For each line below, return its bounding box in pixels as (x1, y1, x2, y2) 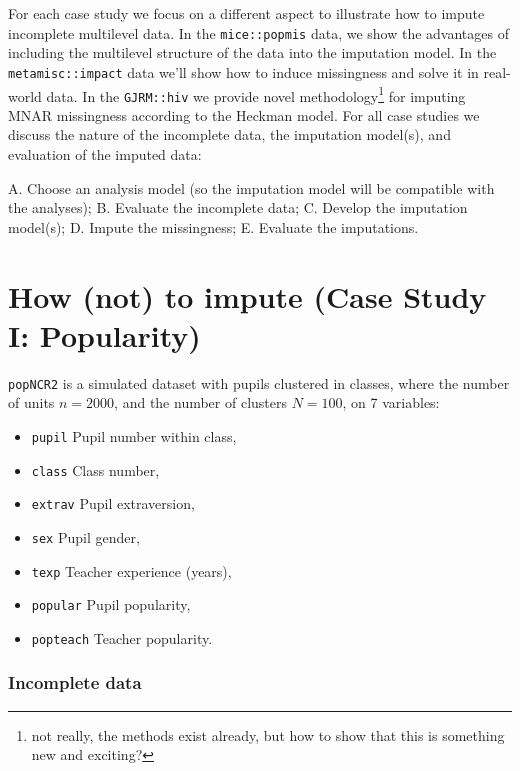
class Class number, (31, 459, 160, 480)
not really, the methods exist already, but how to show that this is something (31, 724, 505, 745)
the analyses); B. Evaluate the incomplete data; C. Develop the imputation (8, 197, 468, 218)
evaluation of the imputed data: (8, 144, 202, 164)
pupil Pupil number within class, (31, 425, 237, 446)
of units (8, 392, 55, 413)
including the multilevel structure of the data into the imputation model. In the (8, 42, 497, 63)
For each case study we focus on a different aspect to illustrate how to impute (8, 3, 485, 23)
